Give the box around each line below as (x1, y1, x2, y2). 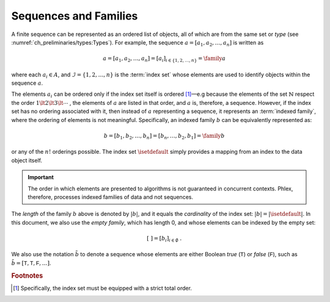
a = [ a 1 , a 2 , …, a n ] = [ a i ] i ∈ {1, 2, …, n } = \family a (103, 55, 226, 63)
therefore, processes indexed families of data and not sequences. (28, 193, 194, 201)
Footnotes (11, 271, 43, 280)
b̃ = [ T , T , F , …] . (11, 259, 51, 267)
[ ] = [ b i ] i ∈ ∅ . (147, 235, 182, 243)
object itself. (11, 156, 43, 164)
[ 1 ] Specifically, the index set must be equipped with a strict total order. (13, 284, 193, 292)
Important (28, 174, 54, 181)
